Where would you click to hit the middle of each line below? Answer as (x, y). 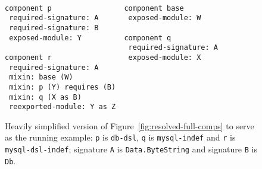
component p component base (94, 8)
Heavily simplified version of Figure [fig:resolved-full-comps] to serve (130, 125)
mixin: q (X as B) (45, 97)
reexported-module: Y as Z (63, 107)
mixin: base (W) (41, 77)
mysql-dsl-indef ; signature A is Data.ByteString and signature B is (131, 149)
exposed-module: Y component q (90, 38)
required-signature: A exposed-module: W (105, 18)
